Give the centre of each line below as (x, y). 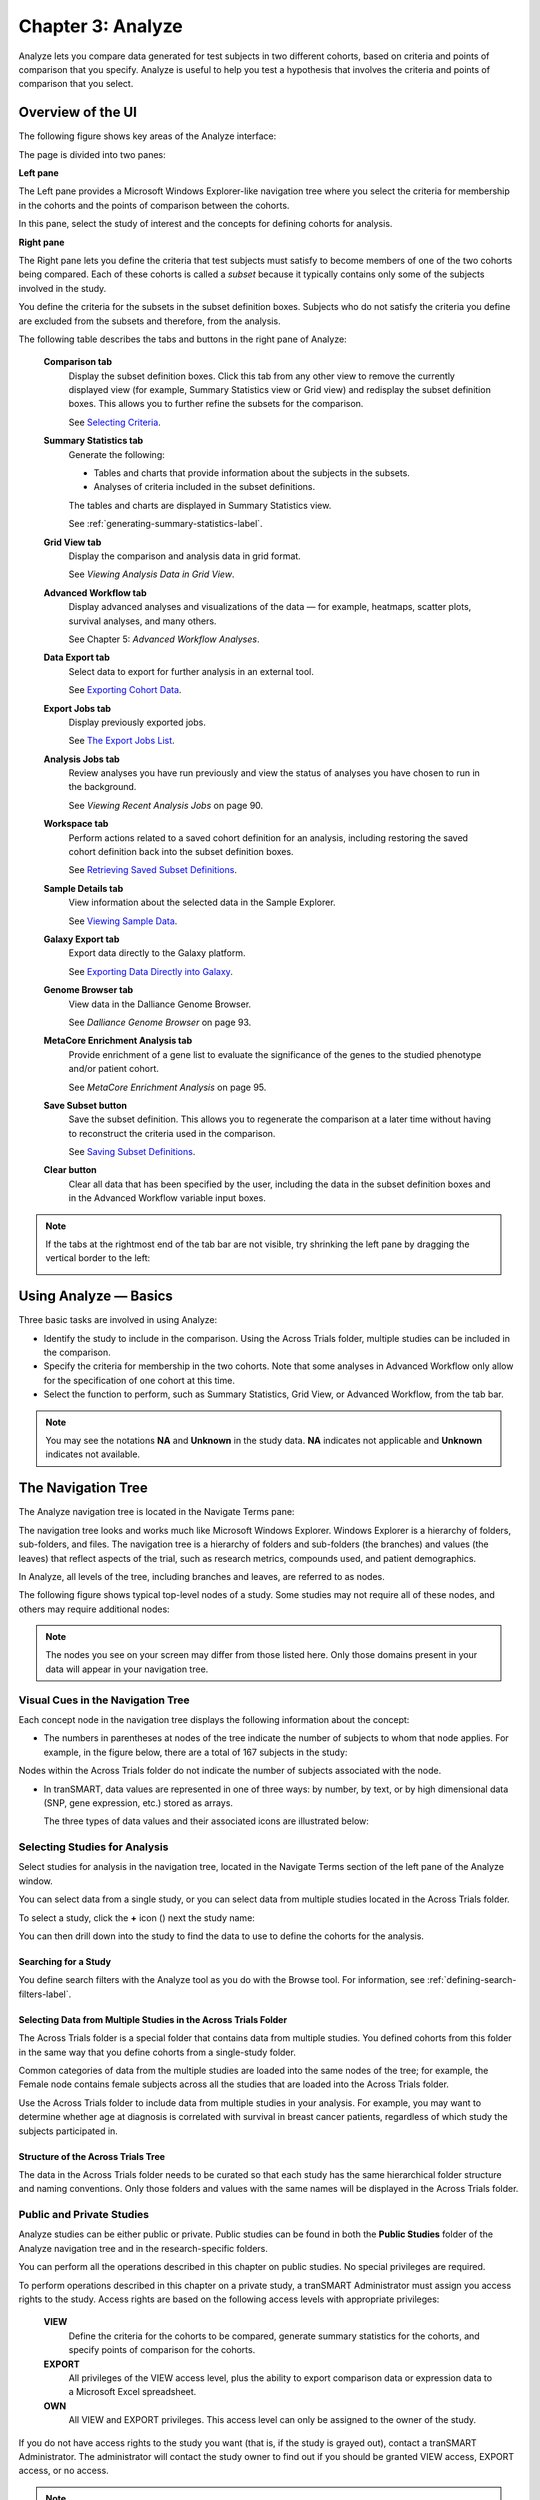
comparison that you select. (76, 84)
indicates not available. (92, 1454)
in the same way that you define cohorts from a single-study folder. (157, 2052)
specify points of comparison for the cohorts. (162, 2350)
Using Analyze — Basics (96, 1296)
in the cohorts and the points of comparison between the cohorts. (154, 205)
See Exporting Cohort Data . (125, 690)
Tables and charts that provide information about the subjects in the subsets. (251, 473)
